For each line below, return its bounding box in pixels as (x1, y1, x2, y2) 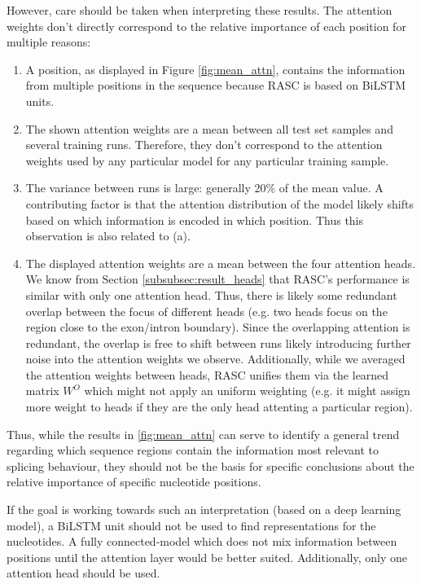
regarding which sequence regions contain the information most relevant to (7, 441, 379, 459)
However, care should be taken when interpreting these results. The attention (7, 2, 392, 18)
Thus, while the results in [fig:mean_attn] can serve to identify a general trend (7, 425, 400, 442)
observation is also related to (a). (25, 227, 191, 244)
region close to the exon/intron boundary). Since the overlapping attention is (25, 318, 410, 336)
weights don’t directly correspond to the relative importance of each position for (7, 17, 406, 34)
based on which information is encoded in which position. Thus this (25, 211, 364, 228)
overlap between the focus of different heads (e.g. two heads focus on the (25, 302, 388, 319)
